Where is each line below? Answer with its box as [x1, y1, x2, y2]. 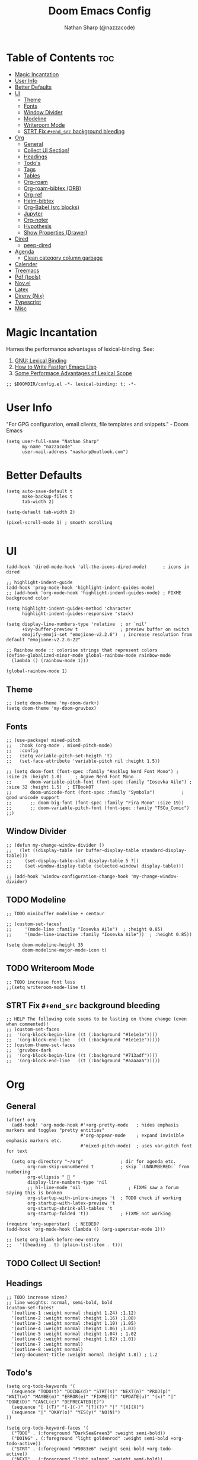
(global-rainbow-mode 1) [6, 668, 68, 674]
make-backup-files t [21, 493, 73, 500]
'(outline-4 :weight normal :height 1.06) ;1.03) [11, 1325, 136, 1331]
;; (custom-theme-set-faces [6, 1042, 76, 1049]
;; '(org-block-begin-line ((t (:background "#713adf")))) [6, 1053, 158, 1059]
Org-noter [23, 216, 49, 223]
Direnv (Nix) [14, 292, 44, 299]
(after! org [6, 1117, 36, 1123]
